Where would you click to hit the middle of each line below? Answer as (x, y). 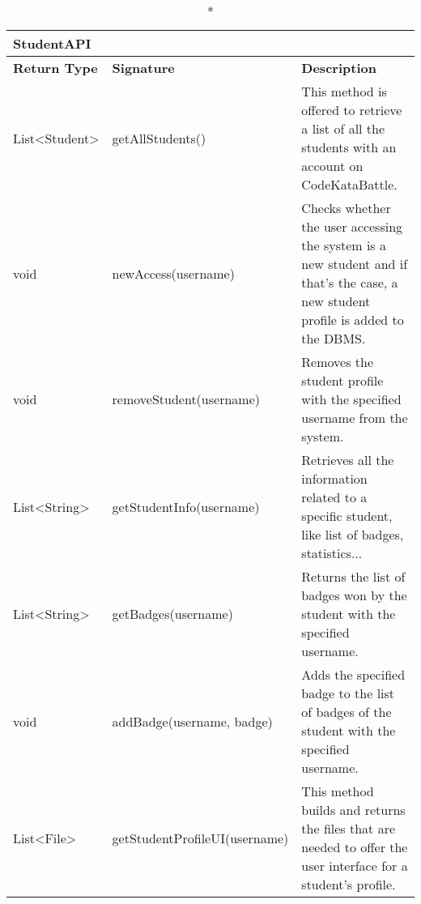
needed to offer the (355, 847)
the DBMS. (334, 338)
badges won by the (354, 595)
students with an (349, 147)
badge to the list (348, 693)
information (334, 478)
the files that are (349, 828)
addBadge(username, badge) (192, 721)
